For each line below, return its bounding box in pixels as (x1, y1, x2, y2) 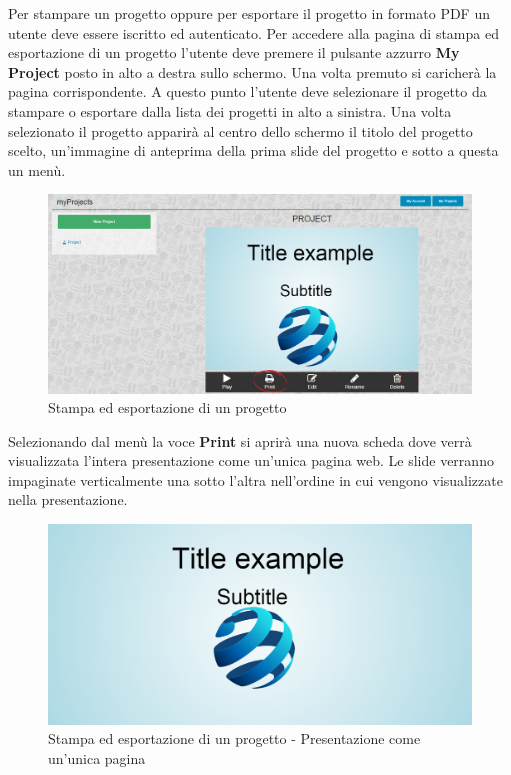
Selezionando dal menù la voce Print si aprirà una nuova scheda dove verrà (8, 430, 472, 451)
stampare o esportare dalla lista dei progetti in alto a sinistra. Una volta (8, 100, 452, 121)
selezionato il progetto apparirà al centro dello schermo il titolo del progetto (8, 120, 473, 141)
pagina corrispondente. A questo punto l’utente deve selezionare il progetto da (8, 81, 487, 102)
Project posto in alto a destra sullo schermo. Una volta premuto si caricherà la (8, 61, 497, 82)
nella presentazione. (8, 489, 128, 510)
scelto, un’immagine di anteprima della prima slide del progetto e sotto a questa (8, 140, 499, 161)
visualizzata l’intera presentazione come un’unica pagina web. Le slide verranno (8, 450, 494, 471)
